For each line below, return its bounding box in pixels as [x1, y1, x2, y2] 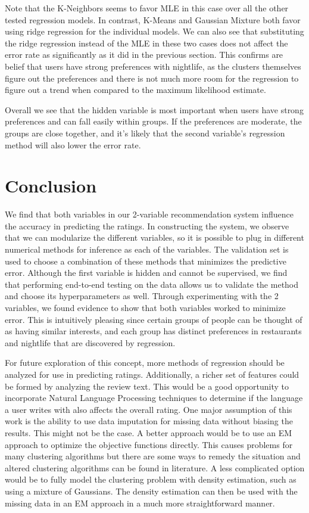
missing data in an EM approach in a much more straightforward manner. [5, 496, 275, 509]
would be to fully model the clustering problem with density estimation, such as [5, 473, 296, 486]
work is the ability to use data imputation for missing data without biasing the [5, 415, 293, 427]
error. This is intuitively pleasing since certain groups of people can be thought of [5, 313, 302, 325]
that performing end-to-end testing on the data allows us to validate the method [5, 278, 299, 290]
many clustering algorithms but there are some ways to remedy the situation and [5, 450, 301, 462]
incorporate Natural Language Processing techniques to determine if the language [5, 391, 303, 404]
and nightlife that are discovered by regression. [5, 336, 176, 349]
